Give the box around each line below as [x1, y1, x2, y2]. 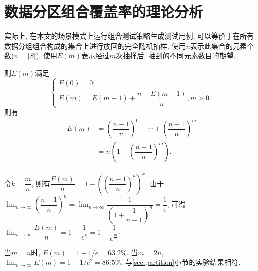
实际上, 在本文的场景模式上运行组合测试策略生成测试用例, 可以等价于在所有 [4, 30, 254, 41]
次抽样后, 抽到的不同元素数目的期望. [116, 50, 236, 61]
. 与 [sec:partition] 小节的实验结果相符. [121, 257, 241, 267]
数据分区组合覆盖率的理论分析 [4, 1, 203, 22]
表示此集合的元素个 [190, 40, 254, 51]
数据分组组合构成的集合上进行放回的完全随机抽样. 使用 [4, 40, 186, 51]
